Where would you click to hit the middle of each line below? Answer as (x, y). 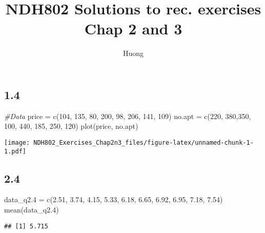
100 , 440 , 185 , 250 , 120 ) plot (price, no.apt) (71, 126)
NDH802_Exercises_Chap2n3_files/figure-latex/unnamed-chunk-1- (144, 142)
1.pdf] (15, 151)
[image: (17, 142)
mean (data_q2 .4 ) (32, 210)
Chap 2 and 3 (133, 28)
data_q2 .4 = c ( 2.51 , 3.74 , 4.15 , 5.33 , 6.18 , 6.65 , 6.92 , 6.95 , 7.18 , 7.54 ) (114, 199)
